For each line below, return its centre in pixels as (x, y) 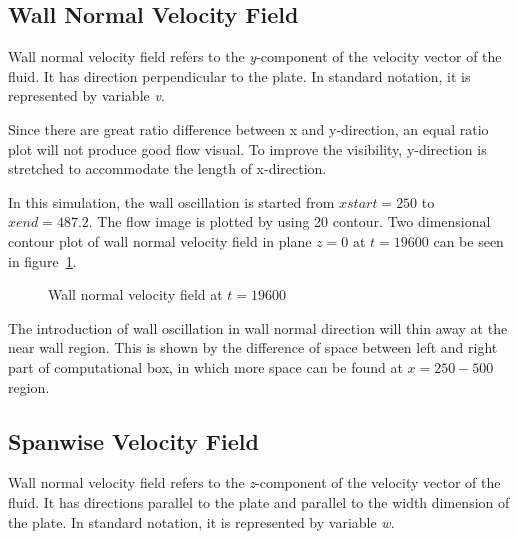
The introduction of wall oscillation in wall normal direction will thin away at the (258, 327)
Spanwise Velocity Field (133, 440)
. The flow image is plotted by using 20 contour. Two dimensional (289, 221)
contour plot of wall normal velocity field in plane (160, 240)
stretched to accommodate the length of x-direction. (167, 168)
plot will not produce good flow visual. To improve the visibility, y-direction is (247, 148)
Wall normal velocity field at (135, 294)
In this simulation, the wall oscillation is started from (171, 201)
